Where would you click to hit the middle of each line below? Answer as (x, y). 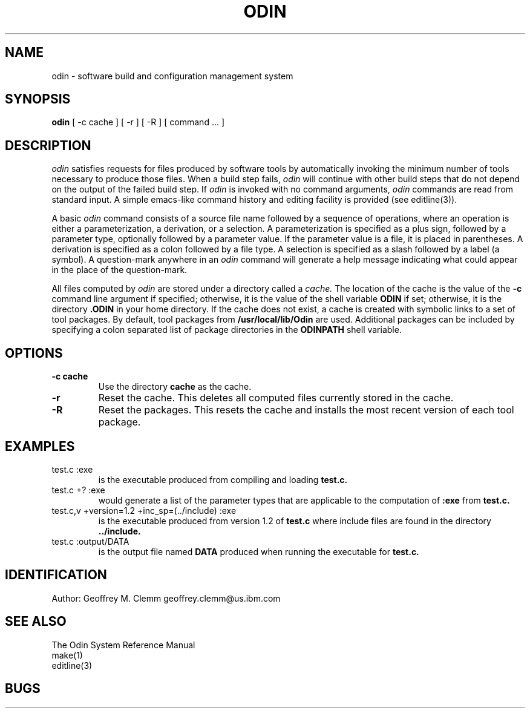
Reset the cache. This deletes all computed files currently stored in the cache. (276, 398)
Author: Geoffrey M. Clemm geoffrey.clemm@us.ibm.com (166, 598)
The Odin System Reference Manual (123, 645)
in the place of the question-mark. (119, 270)
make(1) (67, 655)
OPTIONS (34, 353)
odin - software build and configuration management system (172, 76)
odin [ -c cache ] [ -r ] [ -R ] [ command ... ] (138, 122)
